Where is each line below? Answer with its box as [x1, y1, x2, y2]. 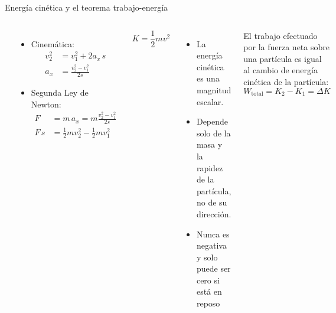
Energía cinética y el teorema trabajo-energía [5, 1, 168, 13]
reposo [196, 297, 220, 309]
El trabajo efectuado [243, 29, 318, 41]
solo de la [196, 126, 231, 139]
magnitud [196, 83, 231, 96]
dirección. [196, 207, 231, 220]
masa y [196, 138, 223, 151]
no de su [196, 196, 227, 208]
